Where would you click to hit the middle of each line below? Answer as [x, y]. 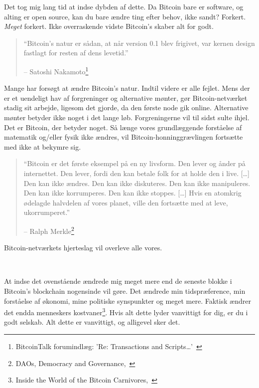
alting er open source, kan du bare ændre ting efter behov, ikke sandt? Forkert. [125, 16]
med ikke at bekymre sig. [43, 146]
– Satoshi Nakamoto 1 [56, 70]
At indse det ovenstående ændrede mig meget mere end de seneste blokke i [118, 281]
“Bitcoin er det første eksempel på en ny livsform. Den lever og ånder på [134, 163]
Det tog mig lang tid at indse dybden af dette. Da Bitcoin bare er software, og [124, 6]
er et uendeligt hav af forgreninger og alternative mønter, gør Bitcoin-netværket [126, 97]
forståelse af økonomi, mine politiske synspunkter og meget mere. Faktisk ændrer [128, 300]
